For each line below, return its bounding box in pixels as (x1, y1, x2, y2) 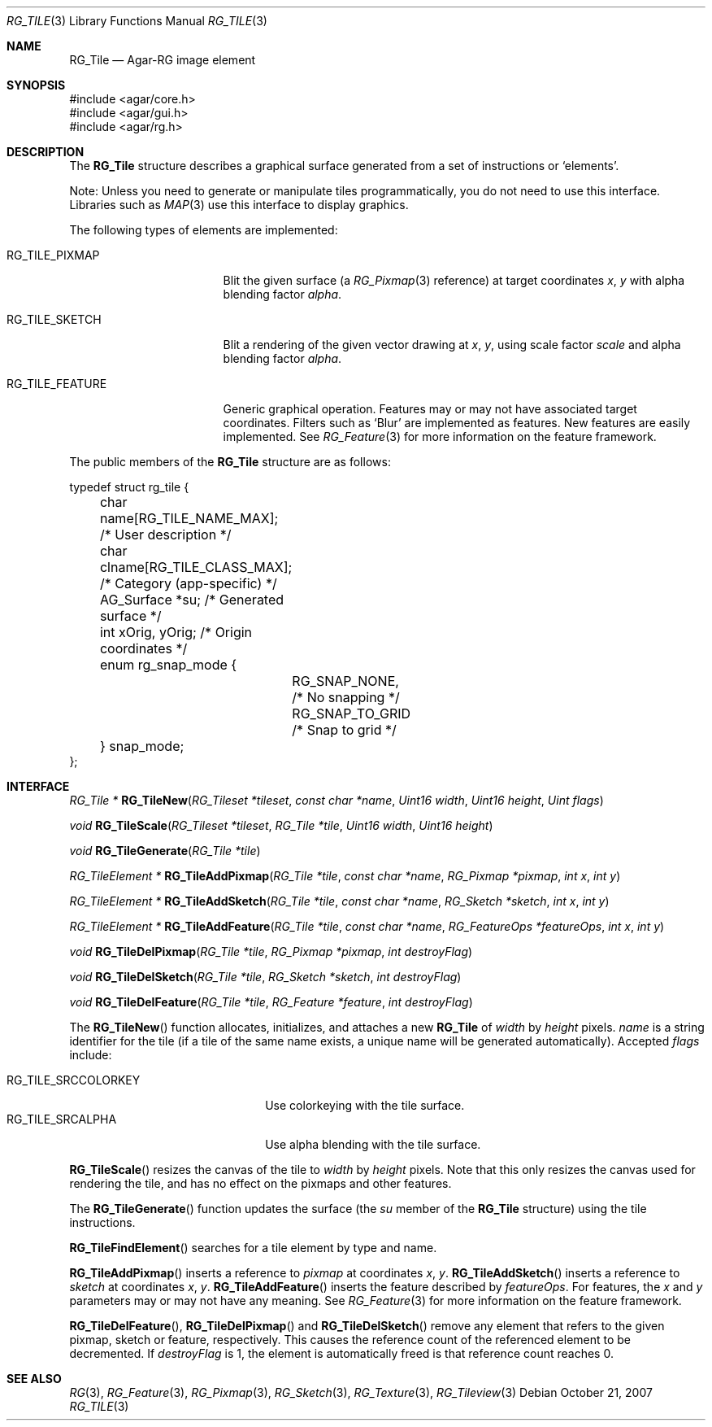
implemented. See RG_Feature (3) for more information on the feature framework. (223, 430, 657, 443)
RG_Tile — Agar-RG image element (69, 53, 256, 67)
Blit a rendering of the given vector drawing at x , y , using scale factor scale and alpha (223, 338, 681, 351)
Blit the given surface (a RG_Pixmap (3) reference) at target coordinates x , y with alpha (223, 273, 685, 287)
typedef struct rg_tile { (69, 480, 189, 494)
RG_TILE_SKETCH (7, 312, 102, 326)
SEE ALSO (7, 1372, 62, 1386)
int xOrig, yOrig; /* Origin (99, 624, 253, 640)
